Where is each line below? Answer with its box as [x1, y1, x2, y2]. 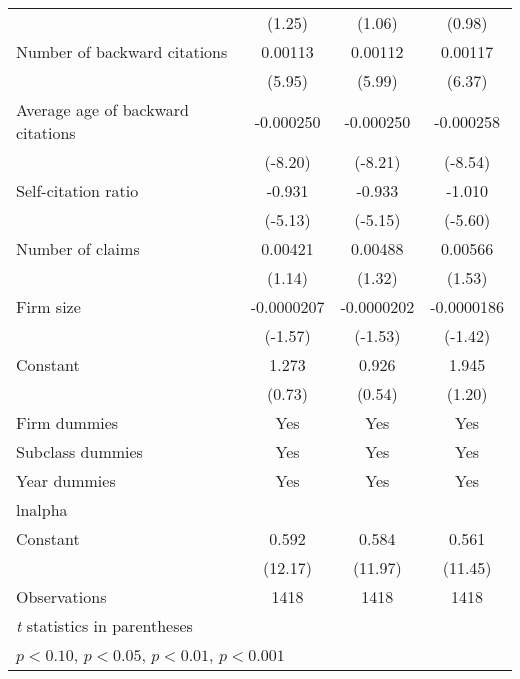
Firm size [16, 295, 81, 318]
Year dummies [16, 469, 116, 492]
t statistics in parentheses [16, 614, 193, 637]
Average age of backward [16, 98, 189, 121]
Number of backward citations [16, 40, 228, 63]
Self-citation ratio [16, 179, 139, 202]
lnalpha [16, 498, 68, 521]
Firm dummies [16, 411, 119, 434]
